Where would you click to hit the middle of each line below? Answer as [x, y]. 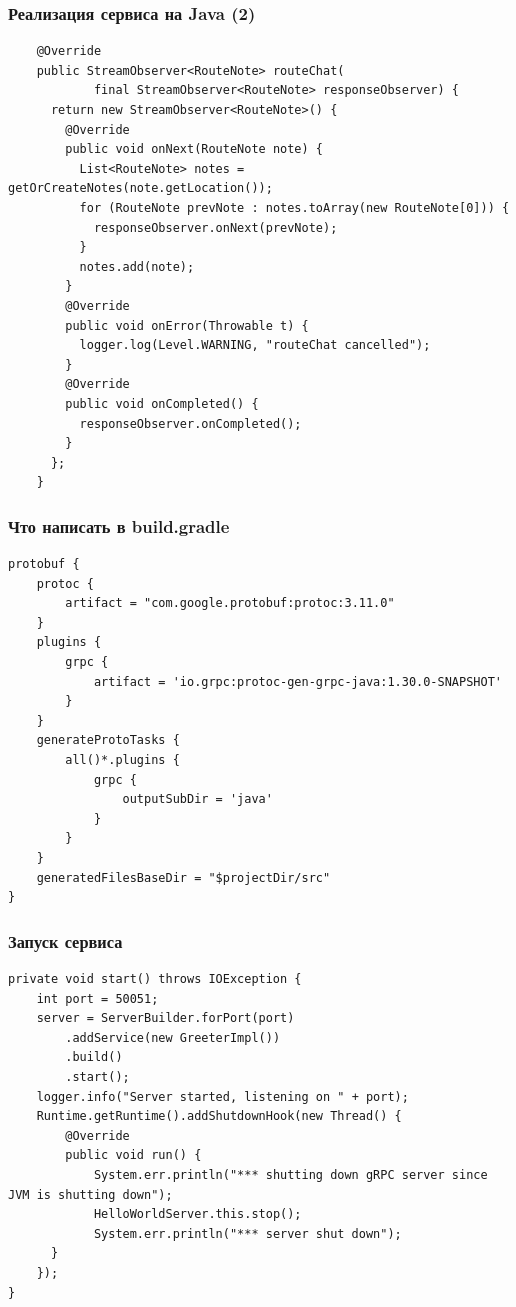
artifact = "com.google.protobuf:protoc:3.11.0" [230, 603]
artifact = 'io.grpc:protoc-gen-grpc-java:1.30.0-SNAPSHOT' [297, 681]
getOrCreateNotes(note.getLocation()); [140, 188]
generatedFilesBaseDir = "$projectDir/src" [183, 877]
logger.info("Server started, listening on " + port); [222, 1096]
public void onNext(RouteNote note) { [194, 149]
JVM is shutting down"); [90, 1194]
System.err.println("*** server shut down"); [247, 1233]
